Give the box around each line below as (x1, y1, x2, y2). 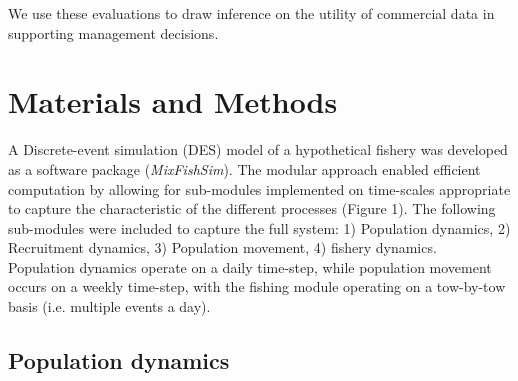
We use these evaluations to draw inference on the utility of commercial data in (8, 3, 495, 23)
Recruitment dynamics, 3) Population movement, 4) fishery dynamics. (8, 237, 437, 258)
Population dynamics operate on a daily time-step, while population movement (8, 256, 492, 277)
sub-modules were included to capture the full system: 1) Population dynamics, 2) (8, 217, 511, 238)
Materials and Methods (8, 81, 338, 122)
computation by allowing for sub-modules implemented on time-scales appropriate (8, 178, 511, 199)
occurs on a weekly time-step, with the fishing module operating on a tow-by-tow (8, 276, 506, 297)
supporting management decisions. (8, 22, 219, 43)
